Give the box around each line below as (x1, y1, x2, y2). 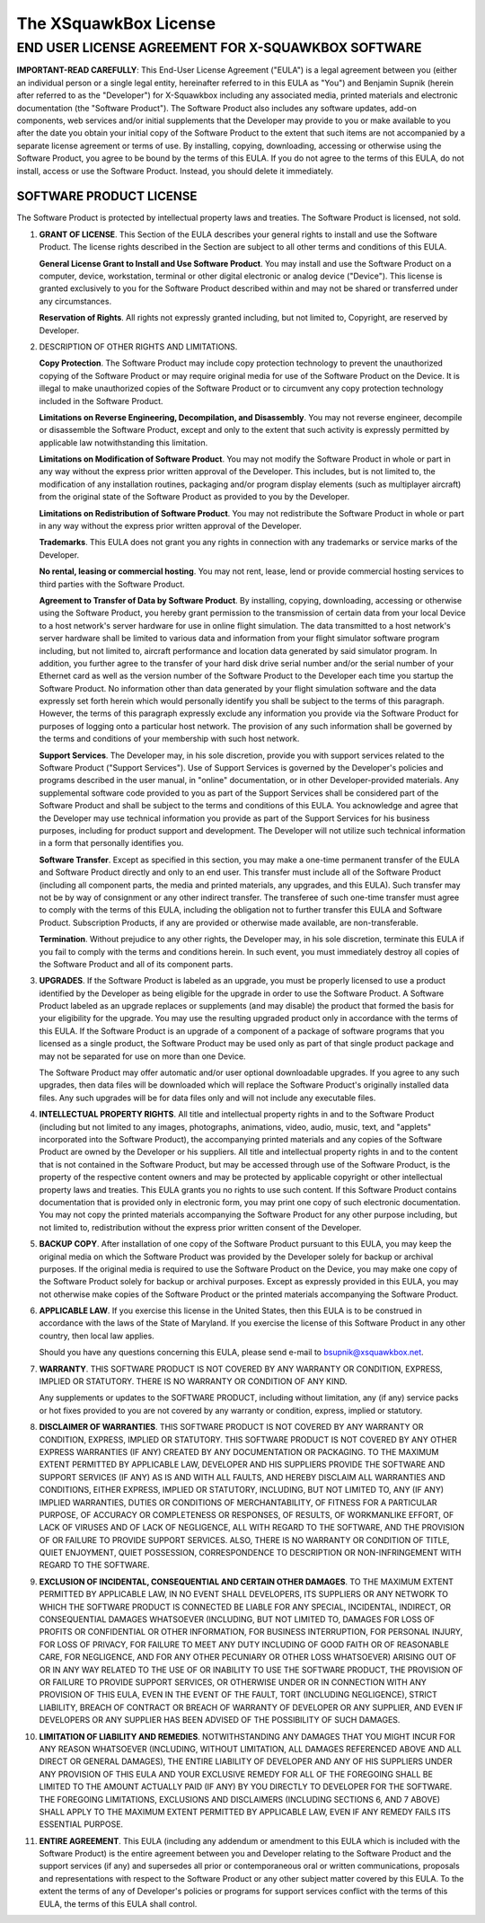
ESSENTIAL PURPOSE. (39, 1819, 124, 1830)
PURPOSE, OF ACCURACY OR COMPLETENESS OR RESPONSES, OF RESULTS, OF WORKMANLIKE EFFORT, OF (39, 1509, 454, 1520)
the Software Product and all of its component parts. (39, 958, 234, 969)
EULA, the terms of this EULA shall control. (39, 1898, 198, 1909)
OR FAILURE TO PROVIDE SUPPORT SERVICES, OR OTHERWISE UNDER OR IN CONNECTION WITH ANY (39, 1677, 427, 1688)
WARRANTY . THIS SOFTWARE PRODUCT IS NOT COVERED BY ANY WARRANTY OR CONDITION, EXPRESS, (39, 1363, 444, 1374)
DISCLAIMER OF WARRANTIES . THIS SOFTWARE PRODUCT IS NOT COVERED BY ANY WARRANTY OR (39, 1422, 424, 1433)
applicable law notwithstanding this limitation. (39, 437, 208, 448)
